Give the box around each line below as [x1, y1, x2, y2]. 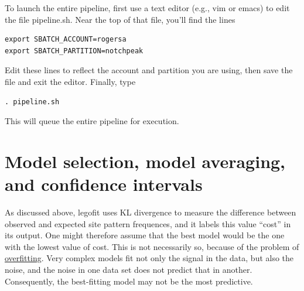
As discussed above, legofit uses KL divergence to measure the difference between [5, 206, 296, 218]
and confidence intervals [5, 172, 203, 196]
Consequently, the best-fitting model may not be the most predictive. [5, 275, 253, 287]
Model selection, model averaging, [5, 149, 286, 173]
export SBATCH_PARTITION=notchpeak [5, 46, 144, 55]
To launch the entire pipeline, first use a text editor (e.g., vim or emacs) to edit [5, 2, 290, 13]
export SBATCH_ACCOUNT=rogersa [5, 35, 127, 44]
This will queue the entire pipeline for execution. [5, 115, 179, 127]
